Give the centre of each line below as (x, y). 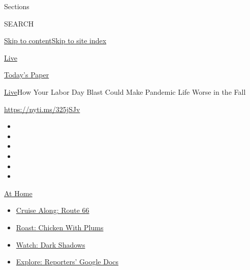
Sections (17, 6)
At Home (18, 193)
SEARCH (19, 23)
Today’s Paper (27, 75)
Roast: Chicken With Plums (60, 227)
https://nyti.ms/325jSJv (42, 109)
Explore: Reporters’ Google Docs (67, 262)
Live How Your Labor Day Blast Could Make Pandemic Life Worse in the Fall (125, 91)
